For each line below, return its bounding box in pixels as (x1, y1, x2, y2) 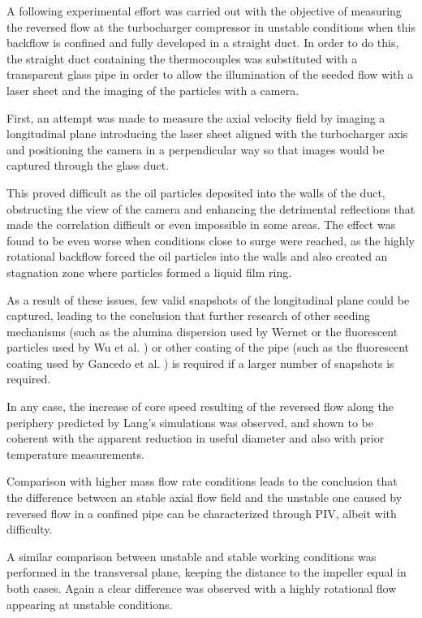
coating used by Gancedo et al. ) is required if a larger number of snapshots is (6, 354, 394, 371)
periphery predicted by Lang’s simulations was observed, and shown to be (6, 413, 373, 430)
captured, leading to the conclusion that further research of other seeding (6, 307, 371, 324)
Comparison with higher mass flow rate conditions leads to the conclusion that (6, 473, 398, 490)
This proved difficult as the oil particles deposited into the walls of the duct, (6, 184, 385, 201)
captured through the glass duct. (6, 157, 170, 174)
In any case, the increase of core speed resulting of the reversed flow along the (6, 398, 394, 415)
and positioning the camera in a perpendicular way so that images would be (6, 140, 385, 158)
